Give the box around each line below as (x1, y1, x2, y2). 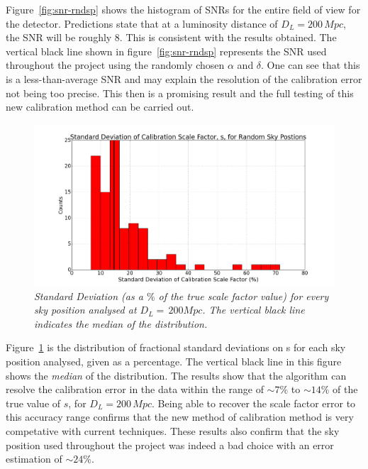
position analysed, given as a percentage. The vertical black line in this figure (6, 354, 342, 369)
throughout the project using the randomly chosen (6, 57, 225, 72)
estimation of (6, 451, 62, 466)
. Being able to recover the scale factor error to (152, 395, 356, 410)
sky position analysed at (34, 302, 137, 317)
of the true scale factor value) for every (158, 288, 329, 303)
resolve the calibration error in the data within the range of (6, 382, 264, 397)
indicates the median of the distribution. (34, 316, 208, 331)
